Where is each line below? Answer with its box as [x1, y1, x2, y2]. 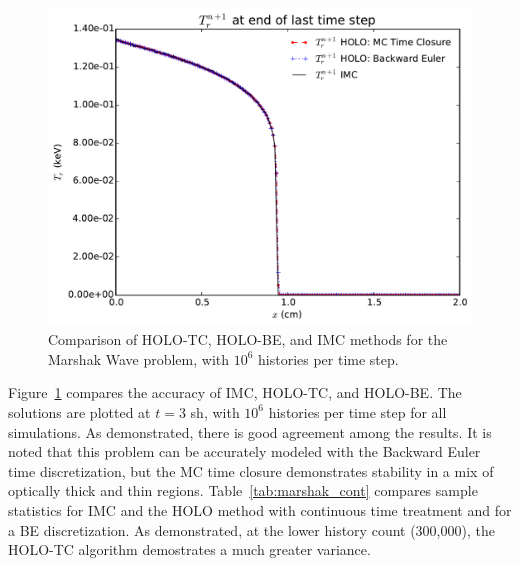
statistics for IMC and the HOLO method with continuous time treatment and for [8, 499, 512, 520]
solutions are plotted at [8, 401, 151, 422]
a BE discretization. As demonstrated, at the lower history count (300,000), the [8, 519, 495, 540]
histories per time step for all [268, 401, 447, 422]
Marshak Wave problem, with [48, 348, 230, 369]
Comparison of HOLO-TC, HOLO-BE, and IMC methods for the [48, 329, 448, 350]
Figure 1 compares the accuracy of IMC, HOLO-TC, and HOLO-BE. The [8, 382, 462, 403]
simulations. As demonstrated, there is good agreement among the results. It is [8, 421, 492, 442]
